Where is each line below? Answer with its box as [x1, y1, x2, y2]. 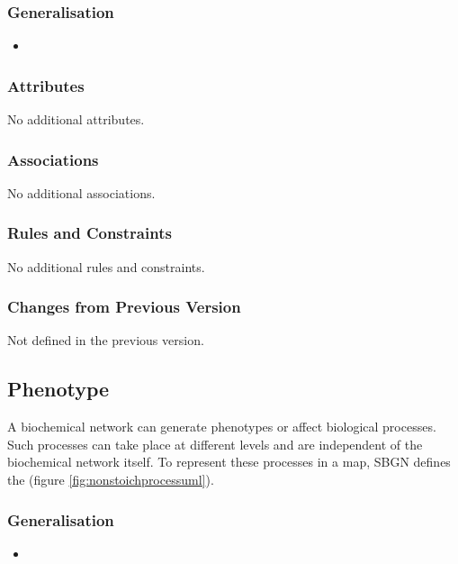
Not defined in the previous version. [7, 331, 204, 350]
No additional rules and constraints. [7, 257, 205, 276]
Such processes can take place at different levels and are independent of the [7, 434, 423, 453]
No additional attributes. [7, 110, 145, 129]
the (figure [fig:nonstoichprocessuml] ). [7, 470, 214, 489]
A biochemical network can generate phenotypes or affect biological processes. [7, 417, 436, 436]
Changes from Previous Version [7, 296, 241, 318]
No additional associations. [7, 183, 156, 202]
